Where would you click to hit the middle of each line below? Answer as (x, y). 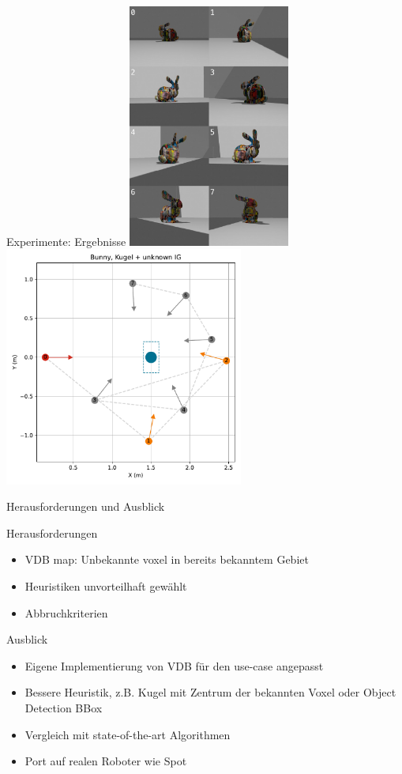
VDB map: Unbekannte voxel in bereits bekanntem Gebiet (167, 559)
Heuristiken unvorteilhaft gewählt (106, 586)
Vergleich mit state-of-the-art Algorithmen (128, 734)
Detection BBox (64, 707)
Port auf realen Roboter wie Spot (106, 761)
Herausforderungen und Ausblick (86, 506)
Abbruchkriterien (66, 612)
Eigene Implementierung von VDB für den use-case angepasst (174, 665)
